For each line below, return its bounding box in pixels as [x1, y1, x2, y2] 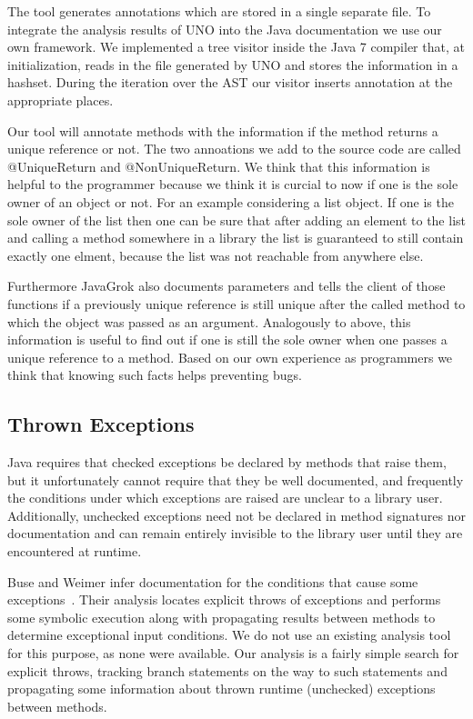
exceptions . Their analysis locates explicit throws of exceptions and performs [7, 590, 441, 609]
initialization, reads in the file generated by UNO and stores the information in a [7, 55, 458, 74]
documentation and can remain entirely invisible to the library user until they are [7, 524, 463, 543]
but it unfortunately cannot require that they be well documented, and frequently [7, 470, 464, 489]
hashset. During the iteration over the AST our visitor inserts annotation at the [7, 73, 453, 92]
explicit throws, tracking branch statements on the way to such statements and [7, 661, 448, 680]
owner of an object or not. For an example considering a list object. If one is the [7, 192, 454, 211]
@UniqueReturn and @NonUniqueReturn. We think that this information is [7, 156, 430, 175]
